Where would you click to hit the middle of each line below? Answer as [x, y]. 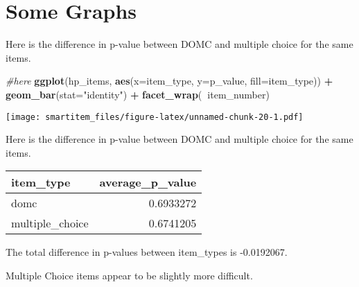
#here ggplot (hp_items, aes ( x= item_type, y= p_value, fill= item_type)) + [169, 81]
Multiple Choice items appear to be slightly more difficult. [129, 275]
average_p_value [148, 182]
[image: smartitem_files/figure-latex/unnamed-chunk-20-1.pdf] [155, 117]
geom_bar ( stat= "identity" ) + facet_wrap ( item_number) [138, 94]
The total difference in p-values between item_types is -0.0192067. [147, 252]
